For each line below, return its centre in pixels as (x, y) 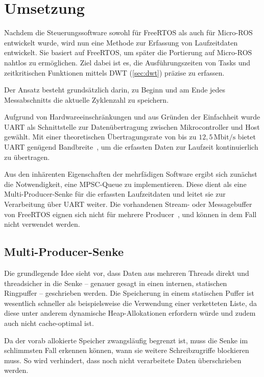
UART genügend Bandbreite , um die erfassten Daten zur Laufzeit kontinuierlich (131, 147)
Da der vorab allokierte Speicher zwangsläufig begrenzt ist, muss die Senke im (126, 340)
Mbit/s (225, 138)
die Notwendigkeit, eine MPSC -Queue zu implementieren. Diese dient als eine (125, 184)
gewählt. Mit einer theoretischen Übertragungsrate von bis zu (100, 137)
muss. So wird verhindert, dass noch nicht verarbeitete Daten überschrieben (123, 360)
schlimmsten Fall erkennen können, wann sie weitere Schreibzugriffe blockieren (127, 350)
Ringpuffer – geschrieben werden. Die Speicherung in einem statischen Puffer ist (129, 293)
